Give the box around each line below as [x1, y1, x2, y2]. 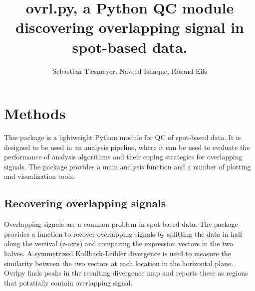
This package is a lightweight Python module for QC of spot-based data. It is [4, 132, 241, 143]
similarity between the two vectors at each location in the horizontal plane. [4, 258, 234, 268]
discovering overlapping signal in [15, 17, 244, 37]
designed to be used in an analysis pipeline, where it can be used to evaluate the [4, 142, 250, 152]
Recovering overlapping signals [4, 195, 166, 211]
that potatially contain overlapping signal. [4, 277, 133, 288]
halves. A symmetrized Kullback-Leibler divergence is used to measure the [4, 248, 231, 258]
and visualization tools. [4, 171, 75, 181]
